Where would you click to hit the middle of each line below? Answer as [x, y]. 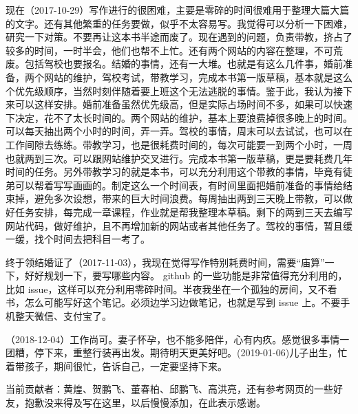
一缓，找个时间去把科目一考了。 [78, 239]
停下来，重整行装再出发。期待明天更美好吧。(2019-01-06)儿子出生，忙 [191, 352]
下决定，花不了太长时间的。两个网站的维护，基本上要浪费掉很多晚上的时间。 [179, 117]
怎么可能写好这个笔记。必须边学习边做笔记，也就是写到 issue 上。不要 [182, 302]
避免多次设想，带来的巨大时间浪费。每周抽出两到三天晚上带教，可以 [188, 198]
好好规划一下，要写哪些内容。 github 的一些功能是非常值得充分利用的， [186, 275]
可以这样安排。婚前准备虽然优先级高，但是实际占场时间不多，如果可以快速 [183, 104]
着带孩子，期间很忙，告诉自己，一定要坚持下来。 [116, 366]
